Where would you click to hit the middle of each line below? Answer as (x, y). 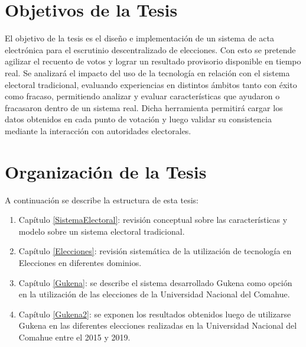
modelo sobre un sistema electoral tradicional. (102, 231)
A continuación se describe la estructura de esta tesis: (102, 200)
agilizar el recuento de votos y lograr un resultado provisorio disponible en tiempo (153, 61)
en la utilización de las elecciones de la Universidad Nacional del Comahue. (154, 294)
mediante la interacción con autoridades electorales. (98, 130)
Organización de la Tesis (106, 171)
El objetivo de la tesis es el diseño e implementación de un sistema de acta (139, 38)
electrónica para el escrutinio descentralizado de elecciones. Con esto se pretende (150, 49)
